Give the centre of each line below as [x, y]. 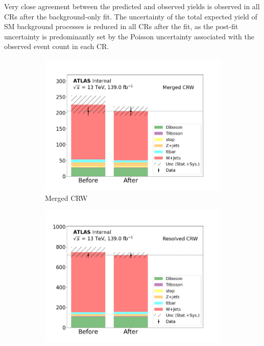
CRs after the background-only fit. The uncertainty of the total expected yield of [131, 16]
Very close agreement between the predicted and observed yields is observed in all [132, 6]
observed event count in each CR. [57, 46]
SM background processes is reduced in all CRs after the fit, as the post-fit [121, 26]
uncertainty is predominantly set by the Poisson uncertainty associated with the [129, 36]
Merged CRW [66, 198]
